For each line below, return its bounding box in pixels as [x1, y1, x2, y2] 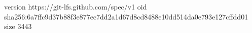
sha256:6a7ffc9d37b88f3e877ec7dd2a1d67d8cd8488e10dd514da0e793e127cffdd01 [4, 11, 248, 21]
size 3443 [4, 21, 32, 31]
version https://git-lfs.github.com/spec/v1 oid [4, 1, 147, 11]
